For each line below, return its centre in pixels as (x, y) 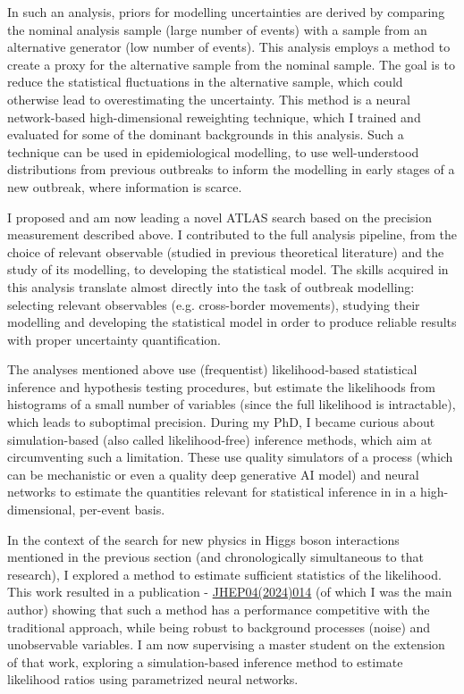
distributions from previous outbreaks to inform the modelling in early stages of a (231, 169)
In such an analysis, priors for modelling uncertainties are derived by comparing (226, 12)
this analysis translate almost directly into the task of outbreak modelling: (211, 286)
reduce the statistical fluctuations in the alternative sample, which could (205, 82)
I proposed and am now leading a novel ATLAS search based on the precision (220, 217)
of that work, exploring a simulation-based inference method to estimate (205, 661)
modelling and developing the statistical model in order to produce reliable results (232, 322)
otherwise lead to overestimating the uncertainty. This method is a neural (209, 99)
